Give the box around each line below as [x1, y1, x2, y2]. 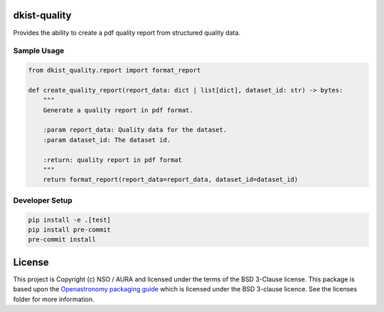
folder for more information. [13, 295, 95, 303]
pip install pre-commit [28, 225, 112, 234]
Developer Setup [13, 195, 73, 205]
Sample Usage [13, 46, 65, 56]
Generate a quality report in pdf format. [43, 106, 193, 114]
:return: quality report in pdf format [43, 156, 183, 163]
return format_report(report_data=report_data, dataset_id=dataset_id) [43, 176, 299, 184]
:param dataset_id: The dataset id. [43, 136, 171, 144]
